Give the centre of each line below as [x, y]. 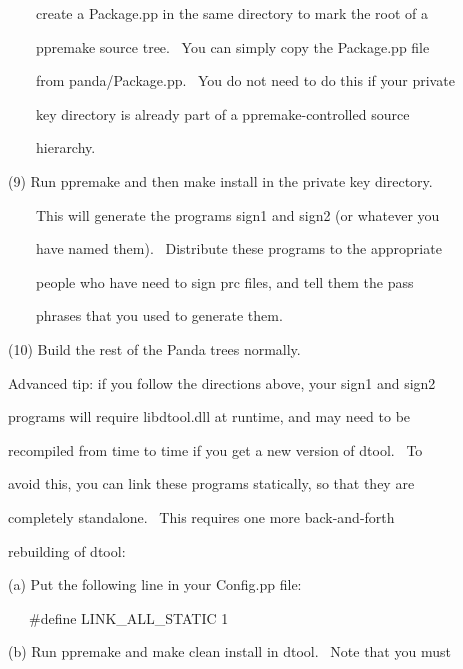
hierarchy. [65, 147]
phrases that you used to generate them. [159, 315]
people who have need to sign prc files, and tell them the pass [224, 281]
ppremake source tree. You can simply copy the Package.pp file [232, 46]
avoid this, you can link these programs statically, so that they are [211, 483]
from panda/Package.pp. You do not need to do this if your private [245, 80]
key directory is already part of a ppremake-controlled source [222, 113]
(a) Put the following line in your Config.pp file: [155, 584]
